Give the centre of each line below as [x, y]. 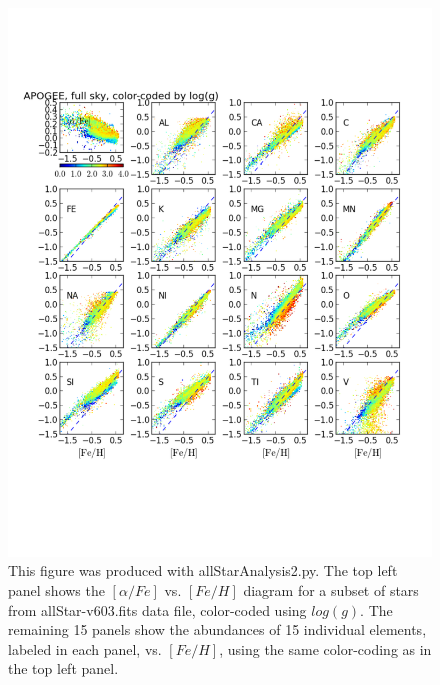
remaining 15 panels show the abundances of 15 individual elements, [217, 629]
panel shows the [56, 590]
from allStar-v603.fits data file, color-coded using [157, 609]
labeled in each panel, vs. [85, 648]
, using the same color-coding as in [325, 648]
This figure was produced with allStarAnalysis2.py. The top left [203, 570]
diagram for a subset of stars [331, 590]
